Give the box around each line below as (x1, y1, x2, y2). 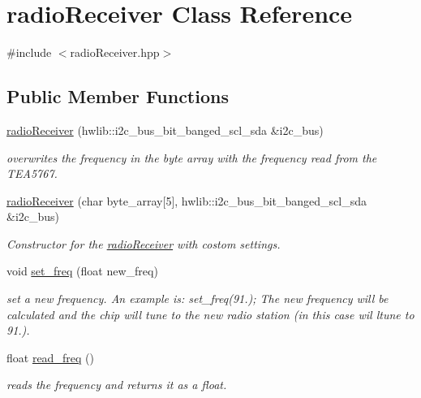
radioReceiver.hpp (70, 44, 160, 61)
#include (6, 44, 52, 61)
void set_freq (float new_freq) (6, 262, 158, 279)
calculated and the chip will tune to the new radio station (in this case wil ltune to (6, 305, 415, 322)
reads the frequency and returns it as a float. (6, 376, 227, 393)
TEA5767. (6, 165, 58, 182)
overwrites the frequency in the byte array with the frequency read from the (6, 149, 377, 166)
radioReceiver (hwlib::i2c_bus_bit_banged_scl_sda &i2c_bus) (6, 121, 324, 138)
